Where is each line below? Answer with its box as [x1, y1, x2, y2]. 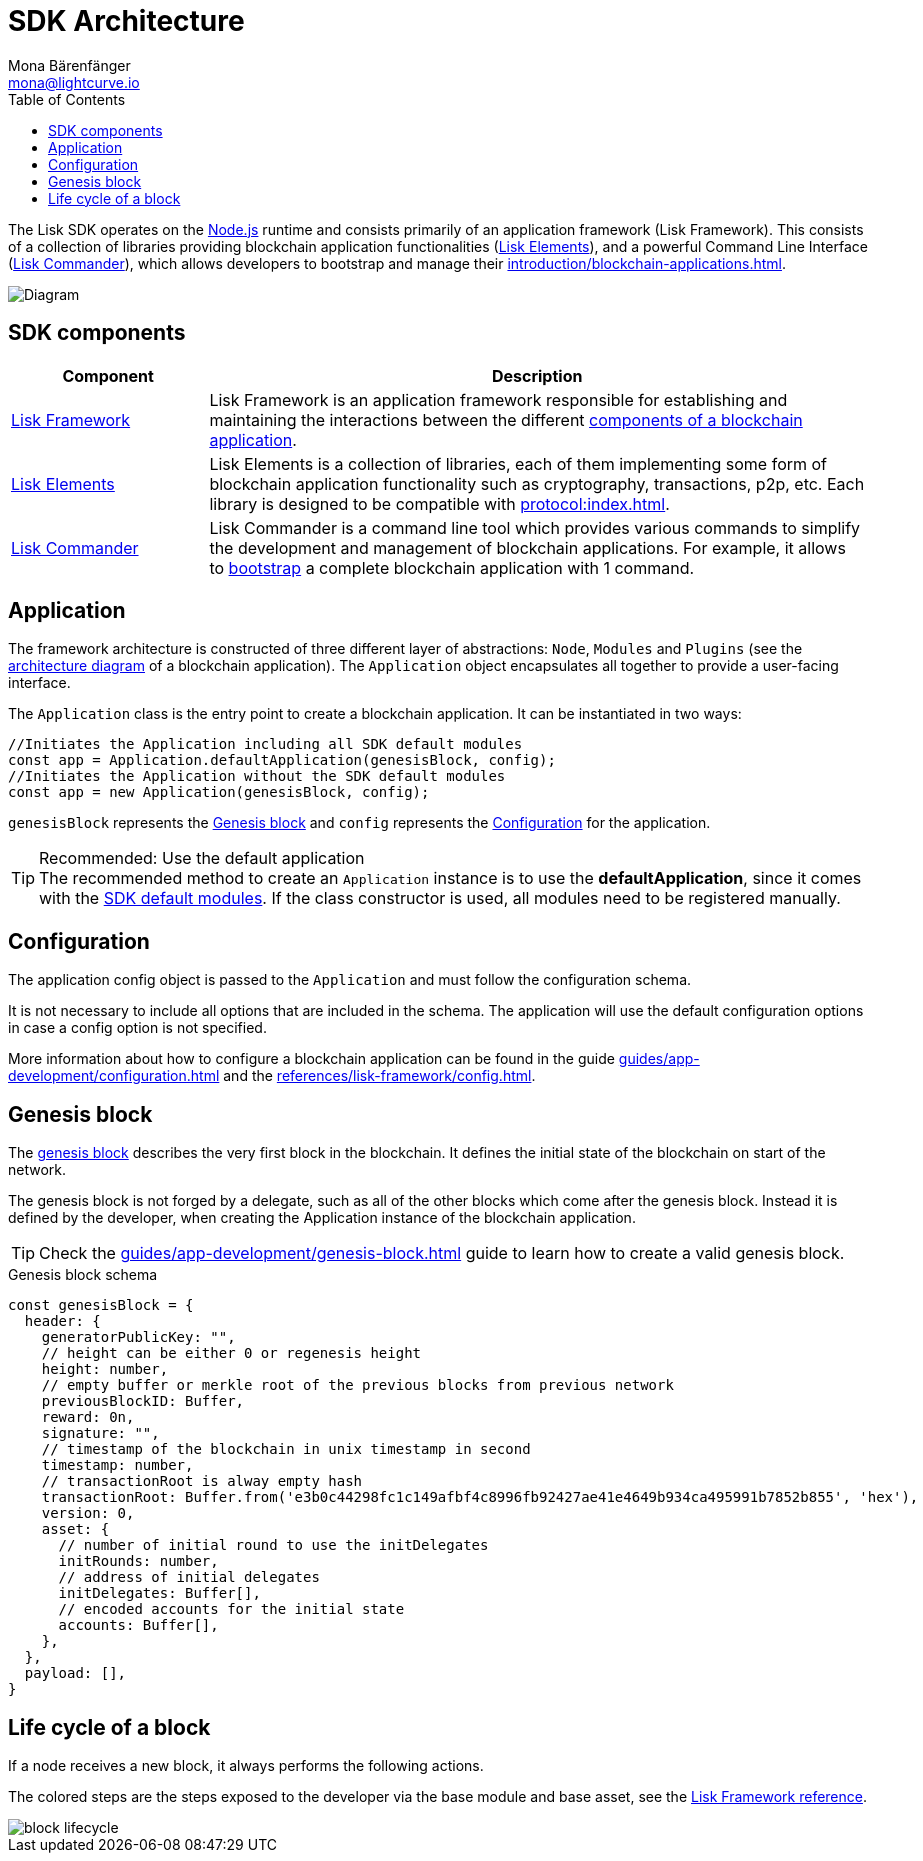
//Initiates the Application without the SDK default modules [8, 768, 506, 785]
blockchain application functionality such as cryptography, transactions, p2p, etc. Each [209, 473, 865, 494]
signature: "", [41, 1425, 160, 1442]
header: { [24, 1313, 101, 1330]
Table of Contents [8, 90, 126, 108]
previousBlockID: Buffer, [41, 1393, 245, 1410]
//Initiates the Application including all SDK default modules [8, 736, 523, 753]
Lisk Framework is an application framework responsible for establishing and [209, 389, 788, 410]
